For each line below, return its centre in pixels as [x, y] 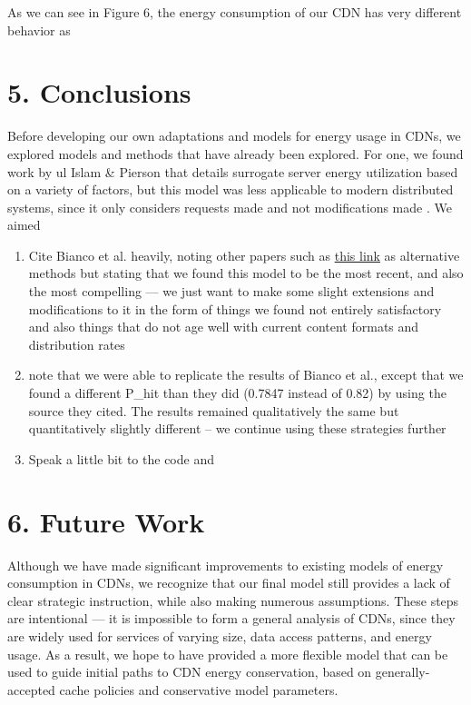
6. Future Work [106, 521]
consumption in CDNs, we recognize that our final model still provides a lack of [229, 583]
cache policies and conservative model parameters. [199, 689]
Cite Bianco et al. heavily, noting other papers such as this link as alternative [244, 255]
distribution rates [77, 344]
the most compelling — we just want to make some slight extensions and [231, 291]
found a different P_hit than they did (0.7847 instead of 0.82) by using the [237, 393]
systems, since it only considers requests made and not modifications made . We [230, 207]
